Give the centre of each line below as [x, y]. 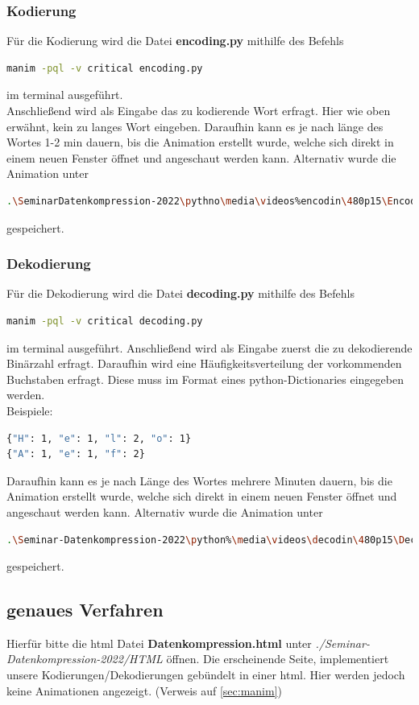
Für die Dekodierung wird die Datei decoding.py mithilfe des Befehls [180, 293]
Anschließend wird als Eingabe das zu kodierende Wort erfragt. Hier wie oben [199, 110]
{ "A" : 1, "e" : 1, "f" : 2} [76, 454]
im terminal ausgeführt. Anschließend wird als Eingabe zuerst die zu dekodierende [209, 347]
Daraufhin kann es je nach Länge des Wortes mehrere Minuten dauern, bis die [199, 480]
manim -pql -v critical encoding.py [105, 68]
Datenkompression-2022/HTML [85, 659]
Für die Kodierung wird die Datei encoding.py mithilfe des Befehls [175, 41]
